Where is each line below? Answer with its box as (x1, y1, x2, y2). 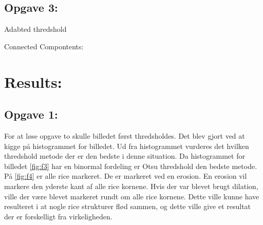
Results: (4, 71, 62, 92)
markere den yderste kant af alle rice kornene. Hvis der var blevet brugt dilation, (4, 180, 258, 191)
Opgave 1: (4, 106, 58, 122)
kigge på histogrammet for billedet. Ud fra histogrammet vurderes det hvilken (4, 140, 249, 151)
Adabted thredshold (4, 24, 67, 34)
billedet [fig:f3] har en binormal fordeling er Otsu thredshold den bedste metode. (4, 160, 257, 171)
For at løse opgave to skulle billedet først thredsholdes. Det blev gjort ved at (4, 130, 245, 141)
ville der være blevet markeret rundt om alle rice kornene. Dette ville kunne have (4, 191, 259, 201)
